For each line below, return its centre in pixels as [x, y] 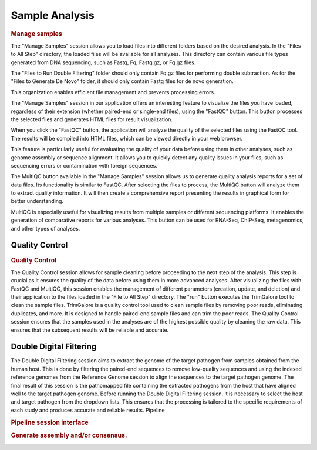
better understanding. [37, 201]
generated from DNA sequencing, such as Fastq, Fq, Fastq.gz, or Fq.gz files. [103, 62]
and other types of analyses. [45, 228]
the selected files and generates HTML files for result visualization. [92, 119]
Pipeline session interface [50, 422]
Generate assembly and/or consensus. [69, 435]
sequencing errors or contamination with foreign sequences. [84, 165]
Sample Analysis [53, 15]
